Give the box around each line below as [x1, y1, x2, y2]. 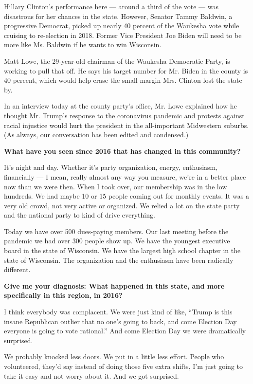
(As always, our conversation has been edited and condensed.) [4, 129, 189, 140]
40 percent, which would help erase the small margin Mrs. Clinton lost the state [4, 75, 242, 85]
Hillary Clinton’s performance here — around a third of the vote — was [4, 1, 219, 11]
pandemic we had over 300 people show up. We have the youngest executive [4, 236, 230, 246]
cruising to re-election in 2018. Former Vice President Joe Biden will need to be [4, 30, 242, 40]
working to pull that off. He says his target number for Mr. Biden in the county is [4, 65, 248, 75]
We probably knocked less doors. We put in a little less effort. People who [4, 351, 224, 362]
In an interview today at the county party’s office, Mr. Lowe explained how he [4, 101, 237, 111]
